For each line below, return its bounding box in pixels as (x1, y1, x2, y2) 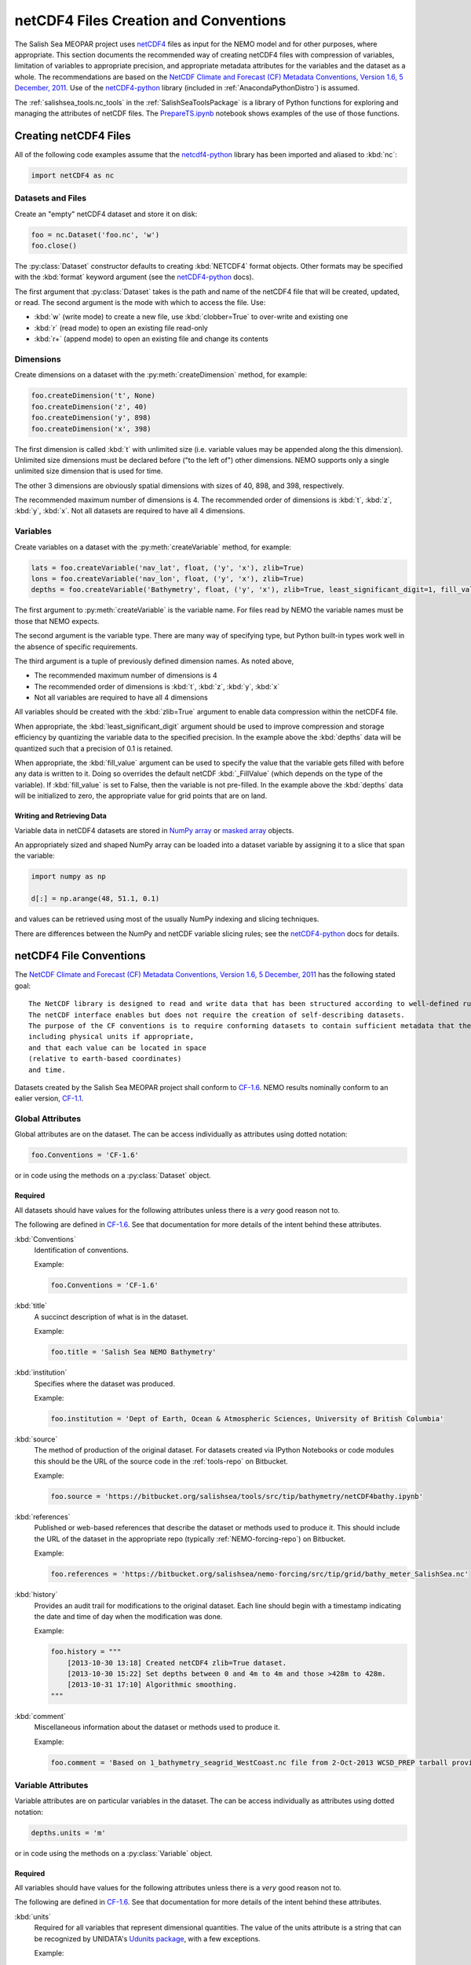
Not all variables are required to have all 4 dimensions (34, 692, 208, 703)
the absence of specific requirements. (14, 641, 138, 652)
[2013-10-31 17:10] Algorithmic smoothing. (67, 1680, 237, 1689)
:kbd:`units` (14, 1912, 51, 1921)
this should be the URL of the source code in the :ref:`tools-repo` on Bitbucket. (34, 1456, 288, 1466)
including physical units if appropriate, (28, 1032, 195, 1041)
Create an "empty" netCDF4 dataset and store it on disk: (14, 209, 198, 219)
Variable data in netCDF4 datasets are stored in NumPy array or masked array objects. (14, 825, 294, 835)
